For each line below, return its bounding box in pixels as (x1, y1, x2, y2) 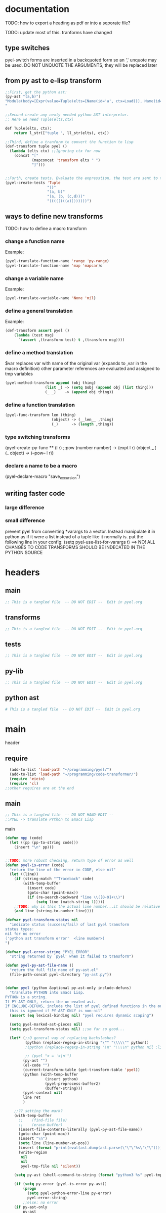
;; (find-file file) (18, 1118, 68, 1122)
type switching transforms (5, 433, 71, 440)
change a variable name (5, 275, 64, 281)
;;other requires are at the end (5, 786, 74, 791)
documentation (5, 3, 70, 15)
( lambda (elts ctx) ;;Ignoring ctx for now (9, 148, 100, 154)
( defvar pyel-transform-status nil (5, 918, 79, 923)
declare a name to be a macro (5, 463, 78, 469)
